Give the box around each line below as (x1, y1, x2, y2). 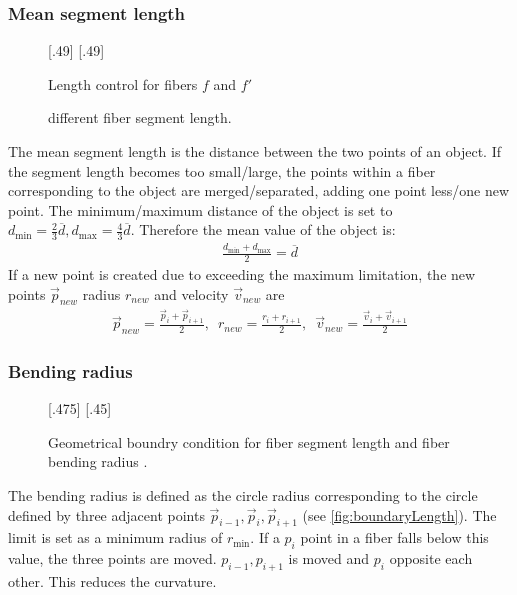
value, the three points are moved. (8, 548, 217, 569)
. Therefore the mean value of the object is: (130, 219, 396, 240)
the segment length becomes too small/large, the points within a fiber (8, 160, 436, 181)
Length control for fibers (48, 73, 198, 94)
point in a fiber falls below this (300, 527, 489, 548)
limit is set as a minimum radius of (8, 527, 223, 548)
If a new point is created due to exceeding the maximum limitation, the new (8, 264, 476, 285)
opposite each (389, 548, 473, 569)
